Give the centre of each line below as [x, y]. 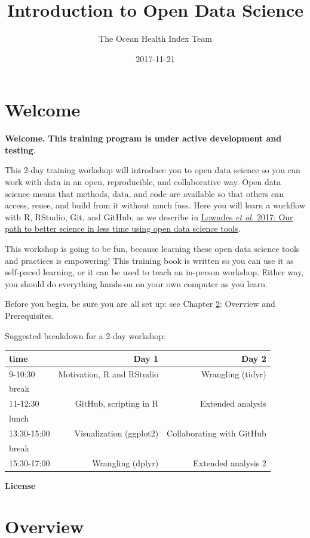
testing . [20, 150]
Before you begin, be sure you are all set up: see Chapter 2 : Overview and [140, 304]
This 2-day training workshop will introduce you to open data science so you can [153, 170]
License [20, 485]
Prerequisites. [30, 315]
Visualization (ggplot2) [116, 433]
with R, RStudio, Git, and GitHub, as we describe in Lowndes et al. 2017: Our [149, 216]
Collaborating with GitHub [217, 433]
